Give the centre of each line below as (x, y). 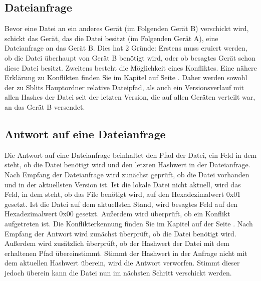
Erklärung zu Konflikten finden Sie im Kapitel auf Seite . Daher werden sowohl (126, 77)
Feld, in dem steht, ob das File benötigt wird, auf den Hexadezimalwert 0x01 (123, 194)
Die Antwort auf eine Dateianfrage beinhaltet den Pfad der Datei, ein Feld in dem (131, 155)
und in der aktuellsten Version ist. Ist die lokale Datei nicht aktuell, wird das (123, 184)
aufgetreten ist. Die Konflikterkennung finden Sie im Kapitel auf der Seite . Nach (129, 223)
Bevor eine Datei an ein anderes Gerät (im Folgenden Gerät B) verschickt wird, (127, 28)
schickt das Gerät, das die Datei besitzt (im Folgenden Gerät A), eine (111, 38)
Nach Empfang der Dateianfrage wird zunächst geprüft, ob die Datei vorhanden (127, 174)
